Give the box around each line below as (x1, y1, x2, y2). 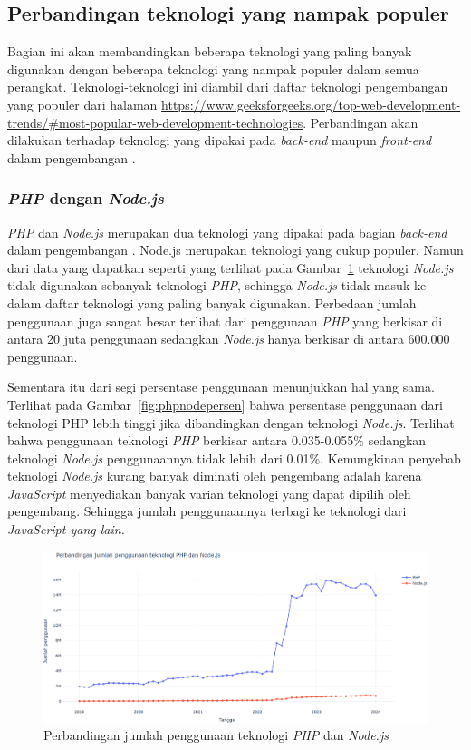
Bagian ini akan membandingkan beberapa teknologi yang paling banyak (7, 42, 412, 61)
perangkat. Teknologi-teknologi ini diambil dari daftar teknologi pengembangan (7, 77, 448, 96)
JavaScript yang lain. (7, 520, 125, 539)
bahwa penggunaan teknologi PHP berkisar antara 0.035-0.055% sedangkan (7, 431, 427, 450)
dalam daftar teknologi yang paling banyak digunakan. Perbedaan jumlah (7, 293, 417, 312)
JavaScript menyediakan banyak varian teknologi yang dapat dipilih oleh (7, 483, 411, 502)
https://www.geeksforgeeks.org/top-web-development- (161, 94, 461, 113)
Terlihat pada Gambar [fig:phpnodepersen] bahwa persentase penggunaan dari (7, 394, 443, 414)
